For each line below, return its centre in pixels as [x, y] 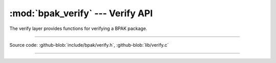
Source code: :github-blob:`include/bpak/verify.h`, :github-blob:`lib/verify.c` [89, 45]
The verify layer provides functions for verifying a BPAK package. [78, 28]
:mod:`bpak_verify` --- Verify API [81, 13]
